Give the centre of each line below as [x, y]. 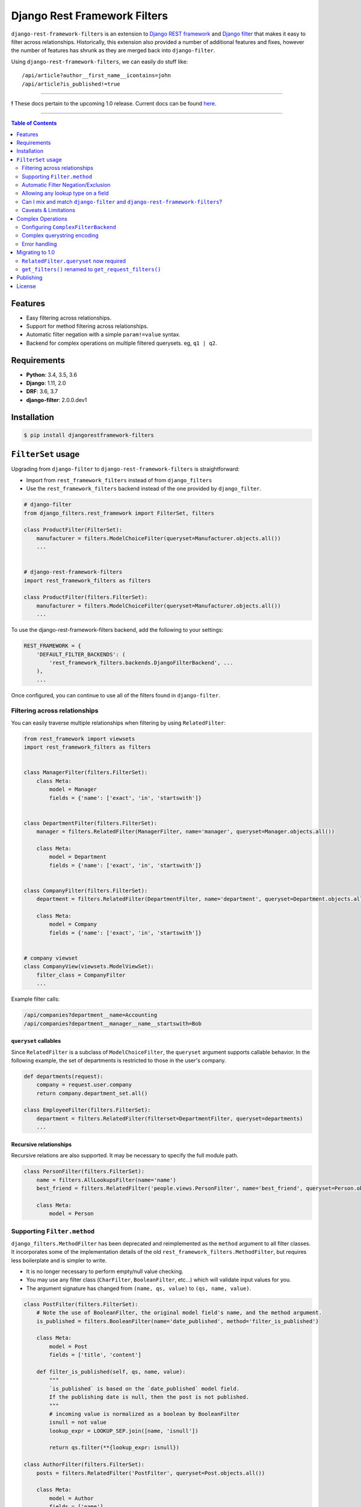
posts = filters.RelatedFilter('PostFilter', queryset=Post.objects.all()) [151, 1473]
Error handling [39, 244]
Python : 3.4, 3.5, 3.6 [52, 374]
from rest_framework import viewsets [79, 739]
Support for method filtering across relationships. [87, 326]
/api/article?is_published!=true [71, 84]
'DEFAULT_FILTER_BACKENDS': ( [81, 654]
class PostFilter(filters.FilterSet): [81, 1304]
